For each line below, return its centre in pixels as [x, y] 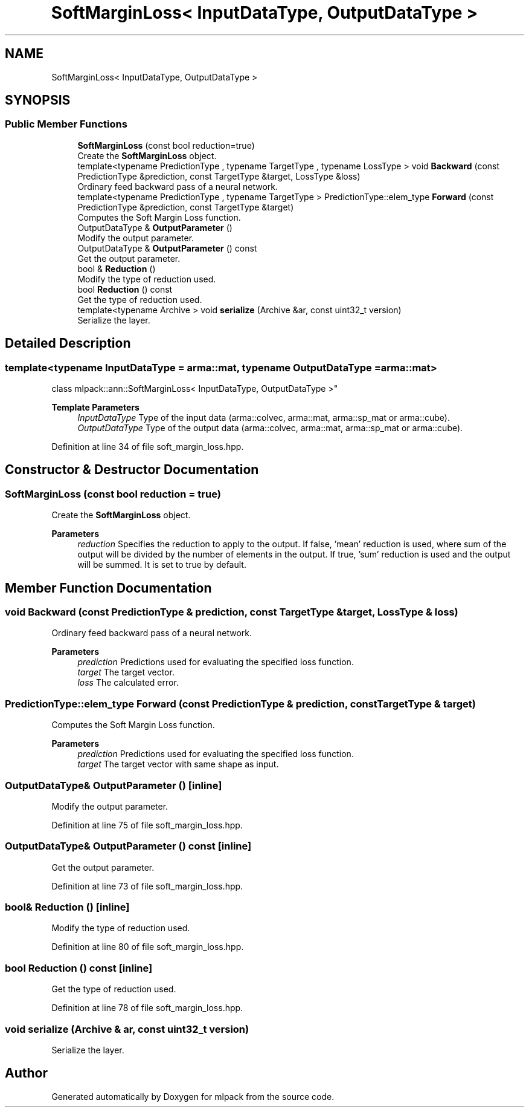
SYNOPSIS [38, 100]
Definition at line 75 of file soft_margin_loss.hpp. [147, 825]
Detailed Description [68, 343]
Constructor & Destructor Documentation [132, 470]
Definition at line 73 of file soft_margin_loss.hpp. [147, 886]
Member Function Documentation [108, 588]
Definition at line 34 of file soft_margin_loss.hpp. [148, 447]
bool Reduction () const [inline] [79, 968]
